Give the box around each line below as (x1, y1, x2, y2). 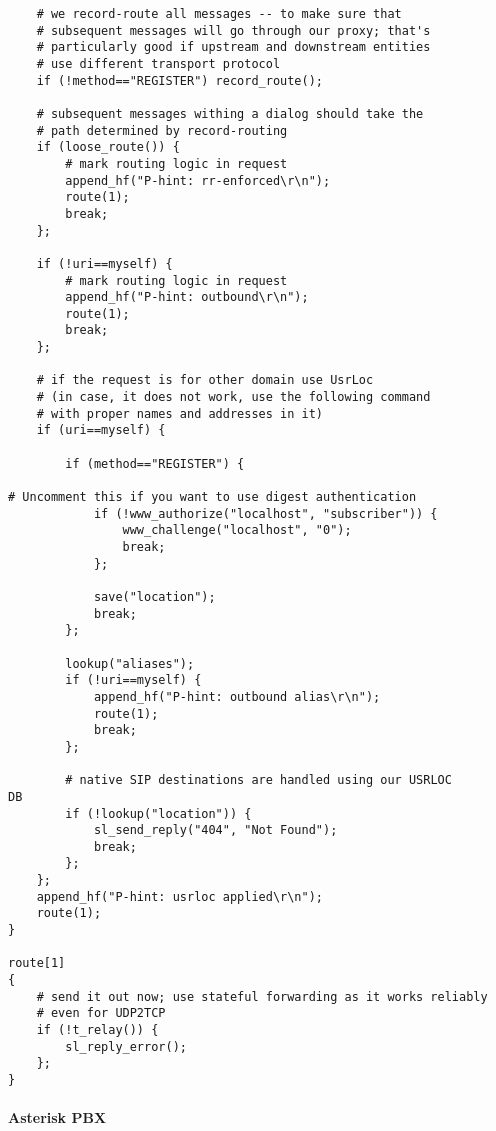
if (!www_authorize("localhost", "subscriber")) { (93, 506, 438, 521)
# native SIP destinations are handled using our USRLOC (65, 773, 452, 788)
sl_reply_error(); (65, 1039, 187, 1054)
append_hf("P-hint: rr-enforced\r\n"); (65, 173, 331, 188)
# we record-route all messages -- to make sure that (36, 7, 402, 21)
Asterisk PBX (8, 1107, 107, 1128)
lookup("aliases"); (65, 656, 195, 671)
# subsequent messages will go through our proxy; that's (36, 23, 431, 38)
